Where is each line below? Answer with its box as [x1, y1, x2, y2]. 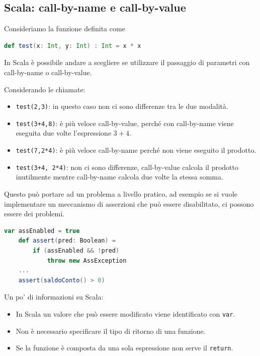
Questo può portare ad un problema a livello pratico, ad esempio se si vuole [4, 188, 238, 199]
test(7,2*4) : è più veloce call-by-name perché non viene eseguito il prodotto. [16, 145, 256, 155]
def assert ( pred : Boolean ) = [18, 237, 116, 245]
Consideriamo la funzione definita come [4, 23, 125, 34]
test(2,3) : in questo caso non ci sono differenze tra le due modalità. [16, 101, 228, 111]
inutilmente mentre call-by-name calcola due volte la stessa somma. [16, 171, 223, 182]
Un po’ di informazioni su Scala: [4, 291, 104, 302]
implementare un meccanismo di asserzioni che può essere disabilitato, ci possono [4, 198, 254, 209]
